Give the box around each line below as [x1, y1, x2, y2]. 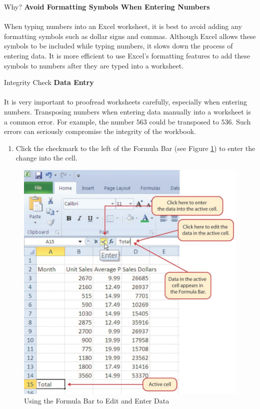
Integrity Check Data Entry [4, 77, 94, 87]
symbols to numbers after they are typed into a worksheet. [4, 60, 184, 70]
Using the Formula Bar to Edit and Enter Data [24, 395, 169, 406]
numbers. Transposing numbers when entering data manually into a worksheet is [4, 106, 251, 116]
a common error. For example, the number [4, 116, 134, 126]
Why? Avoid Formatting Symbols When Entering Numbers [4, 1, 210, 11]
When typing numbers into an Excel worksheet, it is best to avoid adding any [4, 21, 242, 31]
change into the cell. [15, 152, 77, 163]
